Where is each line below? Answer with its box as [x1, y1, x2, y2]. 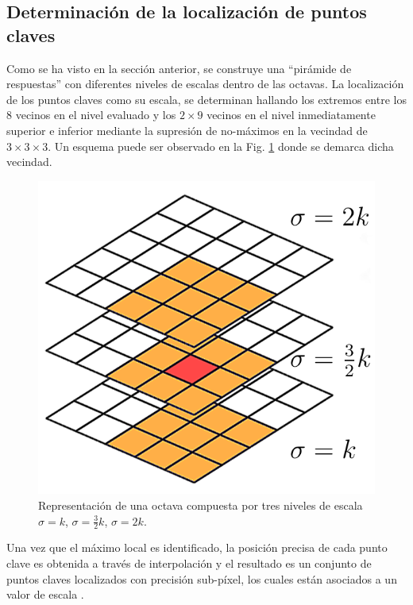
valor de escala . [6, 586, 84, 603]
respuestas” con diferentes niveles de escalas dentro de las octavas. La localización [6, 75, 404, 92]
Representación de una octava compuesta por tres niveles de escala [38, 496, 363, 513]
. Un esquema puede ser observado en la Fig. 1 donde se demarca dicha [48, 137, 394, 154]
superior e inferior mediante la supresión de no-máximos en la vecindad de [6, 121, 368, 138]
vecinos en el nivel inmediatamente [206, 106, 376, 123]
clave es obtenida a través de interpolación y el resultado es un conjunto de [6, 554, 372, 571]
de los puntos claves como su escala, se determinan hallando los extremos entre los [6, 91, 407, 107]
